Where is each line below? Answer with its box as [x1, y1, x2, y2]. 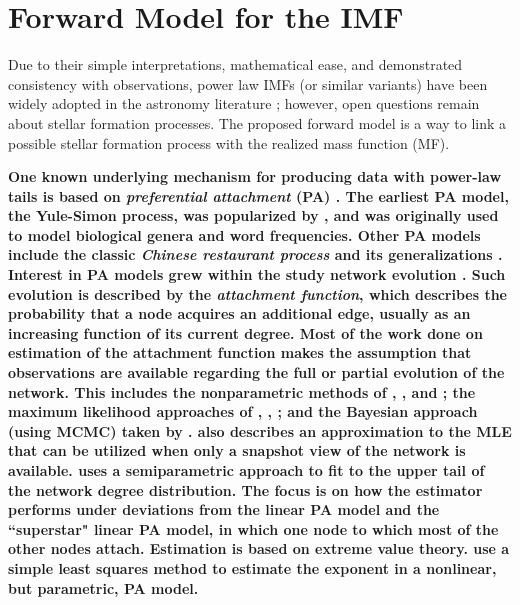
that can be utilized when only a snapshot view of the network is [8, 440, 466, 461]
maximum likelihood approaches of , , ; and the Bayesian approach [8, 401, 478, 422]
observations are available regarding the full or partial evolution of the [8, 362, 505, 383]
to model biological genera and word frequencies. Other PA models [8, 224, 481, 245]
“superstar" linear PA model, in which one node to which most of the [8, 518, 499, 539]
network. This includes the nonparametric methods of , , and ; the [8, 381, 476, 402]
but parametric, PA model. [8, 577, 199, 598]
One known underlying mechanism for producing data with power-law [8, 166, 502, 187]
